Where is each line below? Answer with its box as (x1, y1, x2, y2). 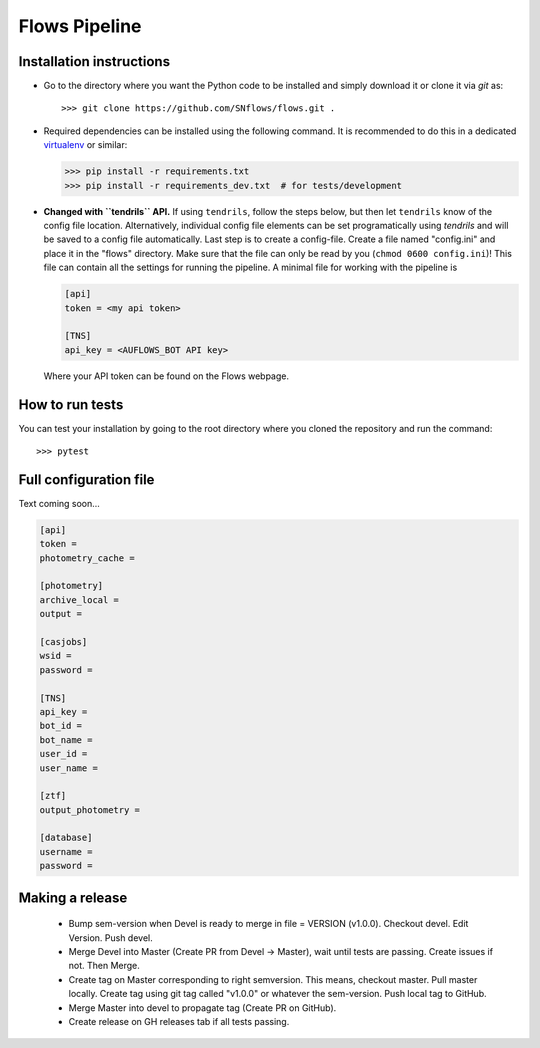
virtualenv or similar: (43, 139, 128, 151)
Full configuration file (18, 471, 155, 488)
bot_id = (39, 720, 83, 732)
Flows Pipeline (18, 15, 142, 37)
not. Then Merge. (68, 960, 140, 972)
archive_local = (39, 594, 120, 605)
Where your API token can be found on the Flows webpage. (43, 370, 290, 382)
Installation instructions (18, 53, 170, 70)
